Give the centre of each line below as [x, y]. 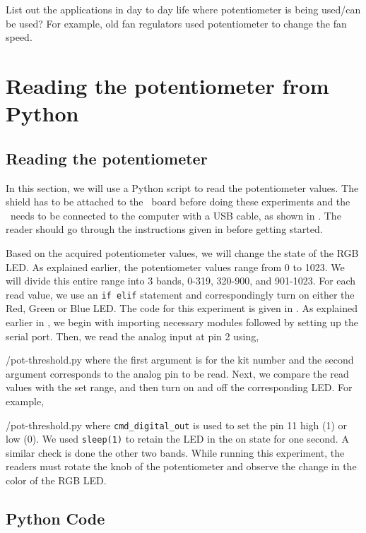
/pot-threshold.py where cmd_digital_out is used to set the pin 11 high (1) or [177, 425]
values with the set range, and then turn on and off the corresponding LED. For [179, 387]
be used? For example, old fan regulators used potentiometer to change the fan [176, 23]
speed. [19, 37]
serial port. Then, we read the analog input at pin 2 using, [132, 336]
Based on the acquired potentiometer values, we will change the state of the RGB [182, 252]
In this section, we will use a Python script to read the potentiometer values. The [182, 187]
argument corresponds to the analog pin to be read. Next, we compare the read [177, 373]
